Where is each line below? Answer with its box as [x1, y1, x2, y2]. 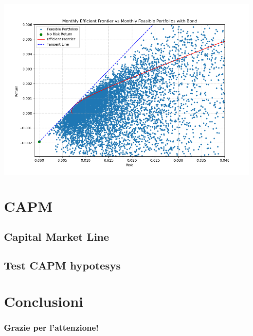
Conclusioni [4, 291, 83, 311]
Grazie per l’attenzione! [4, 321, 99, 333]
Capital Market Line [4, 229, 109, 244]
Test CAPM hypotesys [4, 257, 121, 272]
